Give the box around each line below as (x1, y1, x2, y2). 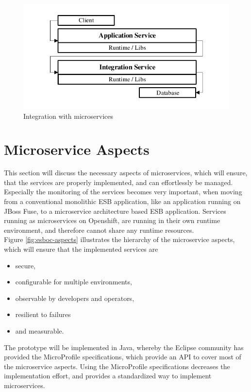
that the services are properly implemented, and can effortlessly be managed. (4, 177, 233, 187)
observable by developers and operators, (15, 293, 134, 303)
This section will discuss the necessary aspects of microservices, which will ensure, (4, 168, 248, 178)
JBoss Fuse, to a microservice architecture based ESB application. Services (4, 205, 226, 216)
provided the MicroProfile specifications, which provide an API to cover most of (4, 352, 241, 362)
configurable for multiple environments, (15, 277, 132, 287)
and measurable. (15, 326, 64, 336)
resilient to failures (15, 309, 71, 319)
